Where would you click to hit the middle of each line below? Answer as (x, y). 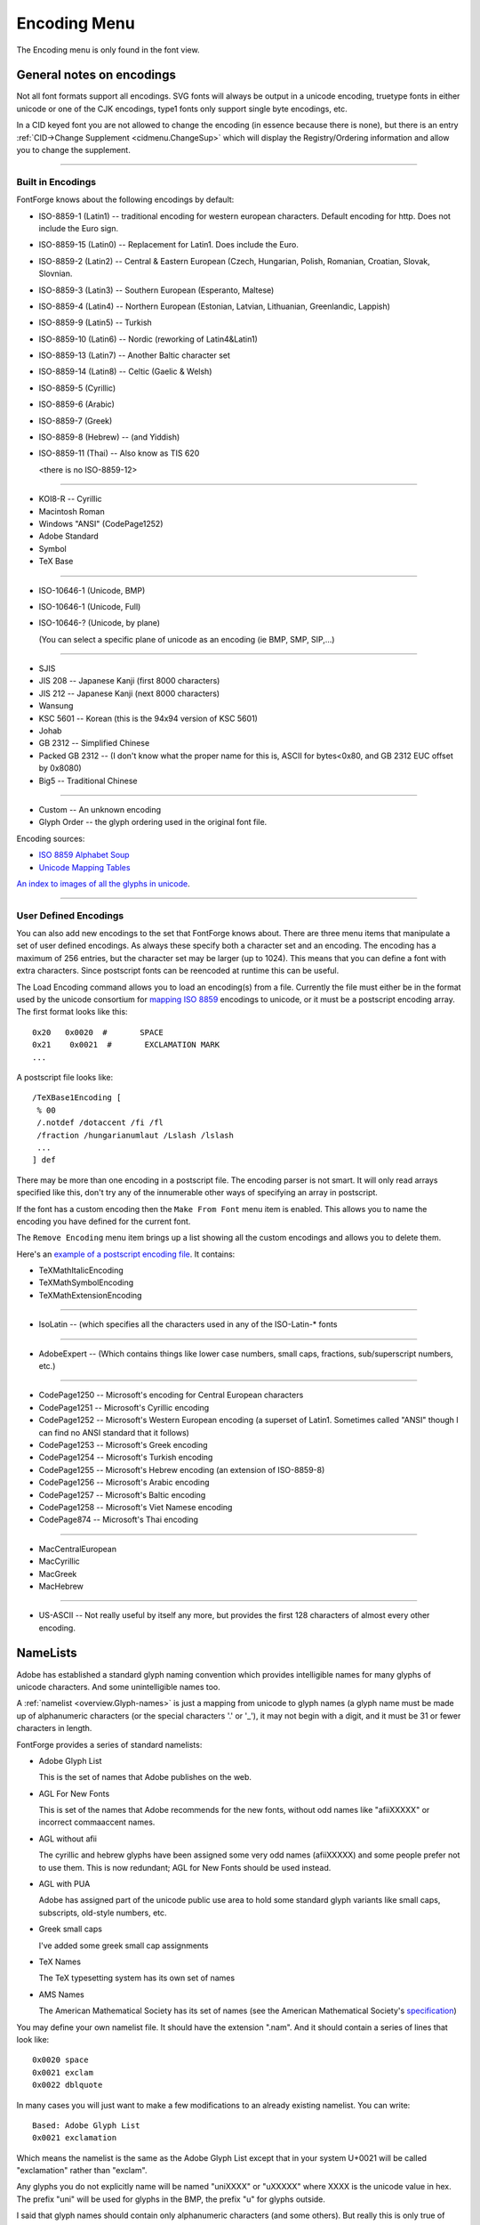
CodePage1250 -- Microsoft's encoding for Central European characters (171, 1395)
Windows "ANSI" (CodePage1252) (101, 523)
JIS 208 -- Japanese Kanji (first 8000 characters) (129, 681)
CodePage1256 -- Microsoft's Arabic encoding (124, 1483)
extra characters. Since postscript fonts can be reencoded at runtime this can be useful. (178, 971)
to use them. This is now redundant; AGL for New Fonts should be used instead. (185, 1867)
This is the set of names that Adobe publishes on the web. (145, 1777)
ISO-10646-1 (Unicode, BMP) (92, 590)
